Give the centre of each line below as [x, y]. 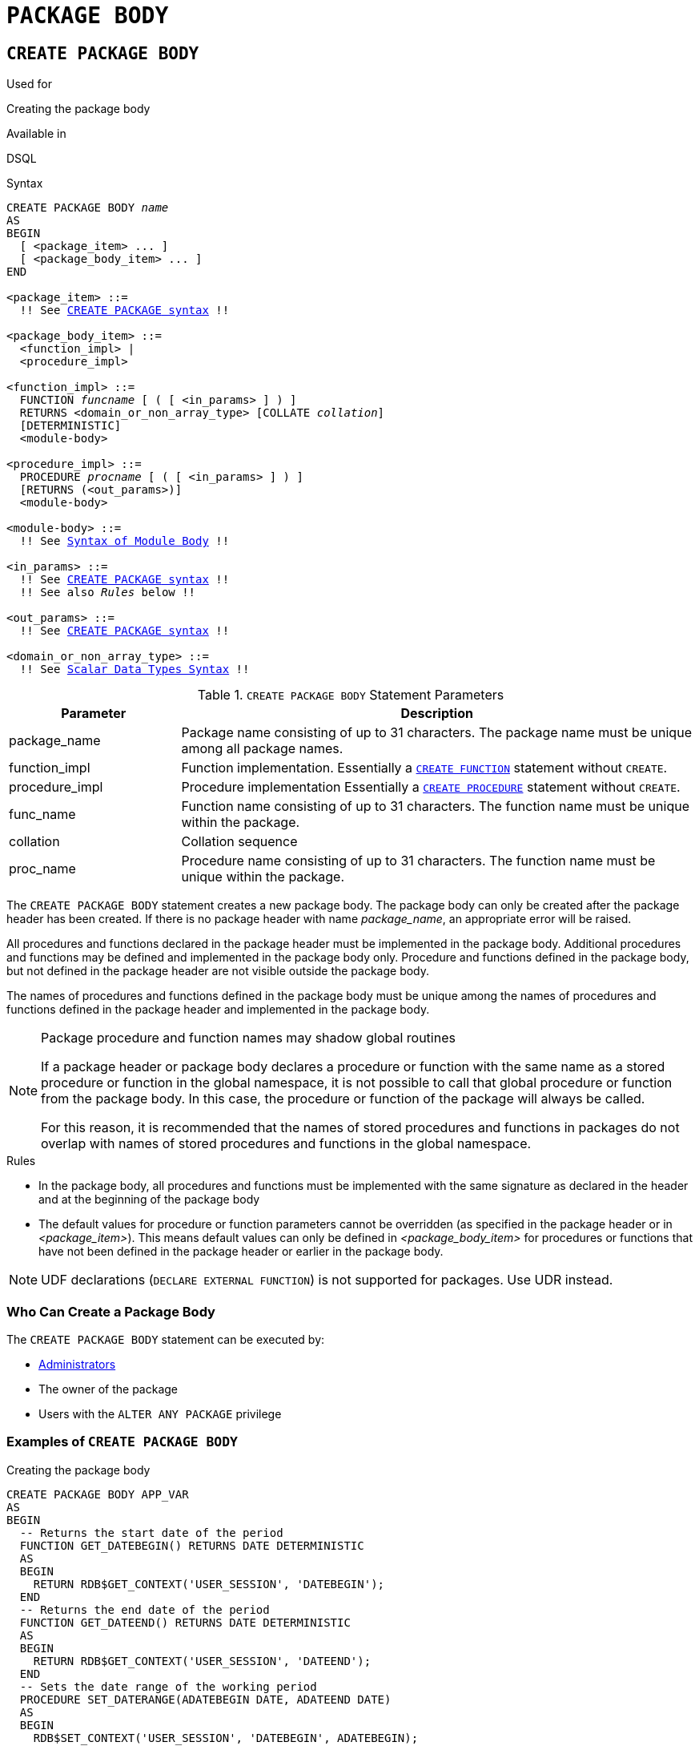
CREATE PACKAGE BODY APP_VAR [98, 1494]
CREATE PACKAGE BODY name [88, 208]
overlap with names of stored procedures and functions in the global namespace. [286, 1144]
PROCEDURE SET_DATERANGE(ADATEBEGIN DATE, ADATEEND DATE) [205, 1699]
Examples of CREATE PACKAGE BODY [122, 1442]
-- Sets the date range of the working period [168, 1686]
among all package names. [262, 749]
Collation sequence [239, 842]
